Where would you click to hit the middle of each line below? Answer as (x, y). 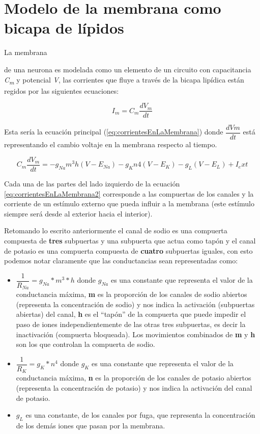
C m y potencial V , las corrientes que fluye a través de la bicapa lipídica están (124, 80)
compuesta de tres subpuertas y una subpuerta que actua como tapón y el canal (130, 240)
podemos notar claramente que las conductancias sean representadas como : (121, 261)
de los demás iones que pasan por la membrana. (91, 425)
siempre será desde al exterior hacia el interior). (78, 213)
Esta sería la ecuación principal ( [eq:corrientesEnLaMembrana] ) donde (114, 132)
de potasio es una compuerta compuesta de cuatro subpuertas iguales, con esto (128, 250)
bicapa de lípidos (64, 28)
